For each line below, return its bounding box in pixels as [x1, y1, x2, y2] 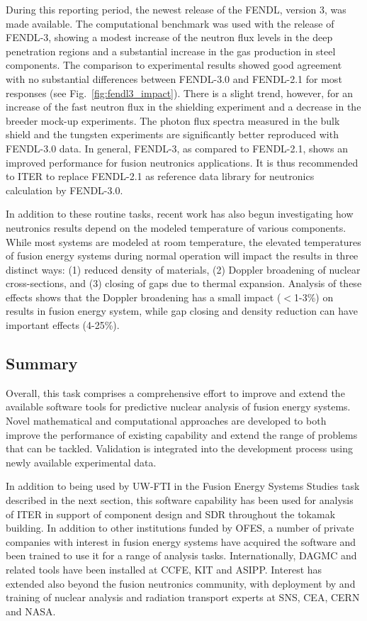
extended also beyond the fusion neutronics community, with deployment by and [6, 576, 356, 591]
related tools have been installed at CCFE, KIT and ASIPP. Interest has [6, 561, 322, 576]
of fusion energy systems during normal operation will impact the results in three [6, 248, 358, 263]
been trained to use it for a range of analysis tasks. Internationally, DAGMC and [6, 548, 357, 563]
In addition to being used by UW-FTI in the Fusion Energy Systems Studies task [6, 479, 360, 493]
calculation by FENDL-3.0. [6, 182, 123, 197]
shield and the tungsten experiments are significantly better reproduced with [6, 127, 339, 142]
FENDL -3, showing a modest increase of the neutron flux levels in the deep [6, 30, 333, 45]
